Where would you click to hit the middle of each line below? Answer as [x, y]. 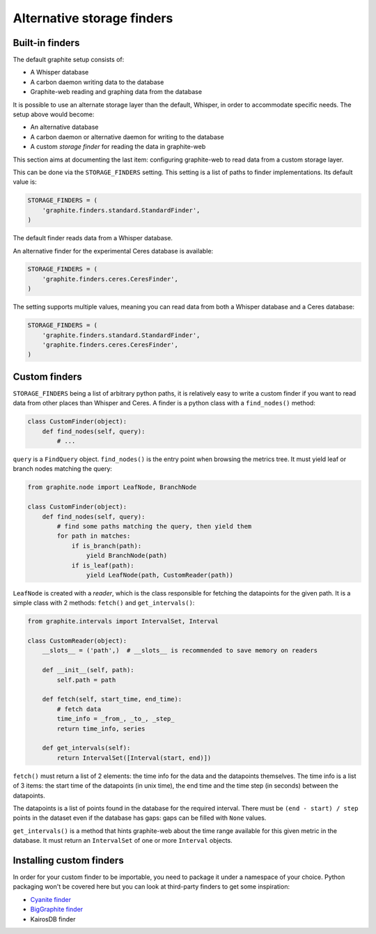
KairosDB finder [53, 919]
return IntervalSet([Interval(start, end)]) [134, 758]
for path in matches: [94, 536]
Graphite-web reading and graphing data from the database [116, 92]
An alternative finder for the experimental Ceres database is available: [113, 251]
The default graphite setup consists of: [69, 60]
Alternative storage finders [93, 18]
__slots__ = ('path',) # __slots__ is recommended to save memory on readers [180, 651]
